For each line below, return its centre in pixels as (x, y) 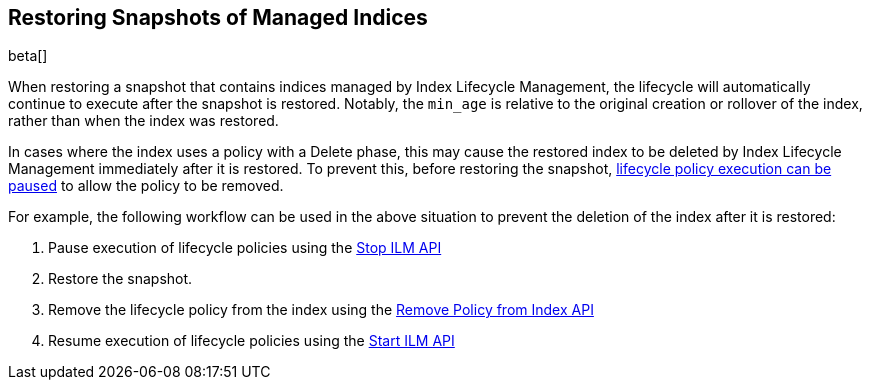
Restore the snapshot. (120, 279)
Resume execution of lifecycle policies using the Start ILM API (251, 341)
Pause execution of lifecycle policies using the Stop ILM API (245, 248)
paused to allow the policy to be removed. (146, 186)
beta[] (28, 56)
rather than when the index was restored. (143, 121)
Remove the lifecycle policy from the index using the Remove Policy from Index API (321, 310)
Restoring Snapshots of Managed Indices (218, 17)
